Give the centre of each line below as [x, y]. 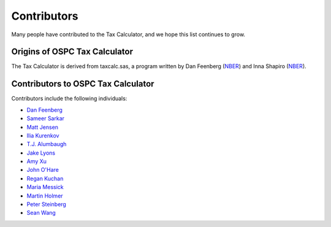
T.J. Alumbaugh [47, 144]
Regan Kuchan [45, 179]
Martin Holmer [45, 196]
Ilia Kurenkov [43, 136]
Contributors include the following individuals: [69, 99]
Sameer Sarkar [45, 118]
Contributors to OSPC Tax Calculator [83, 84]
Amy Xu [37, 161]
